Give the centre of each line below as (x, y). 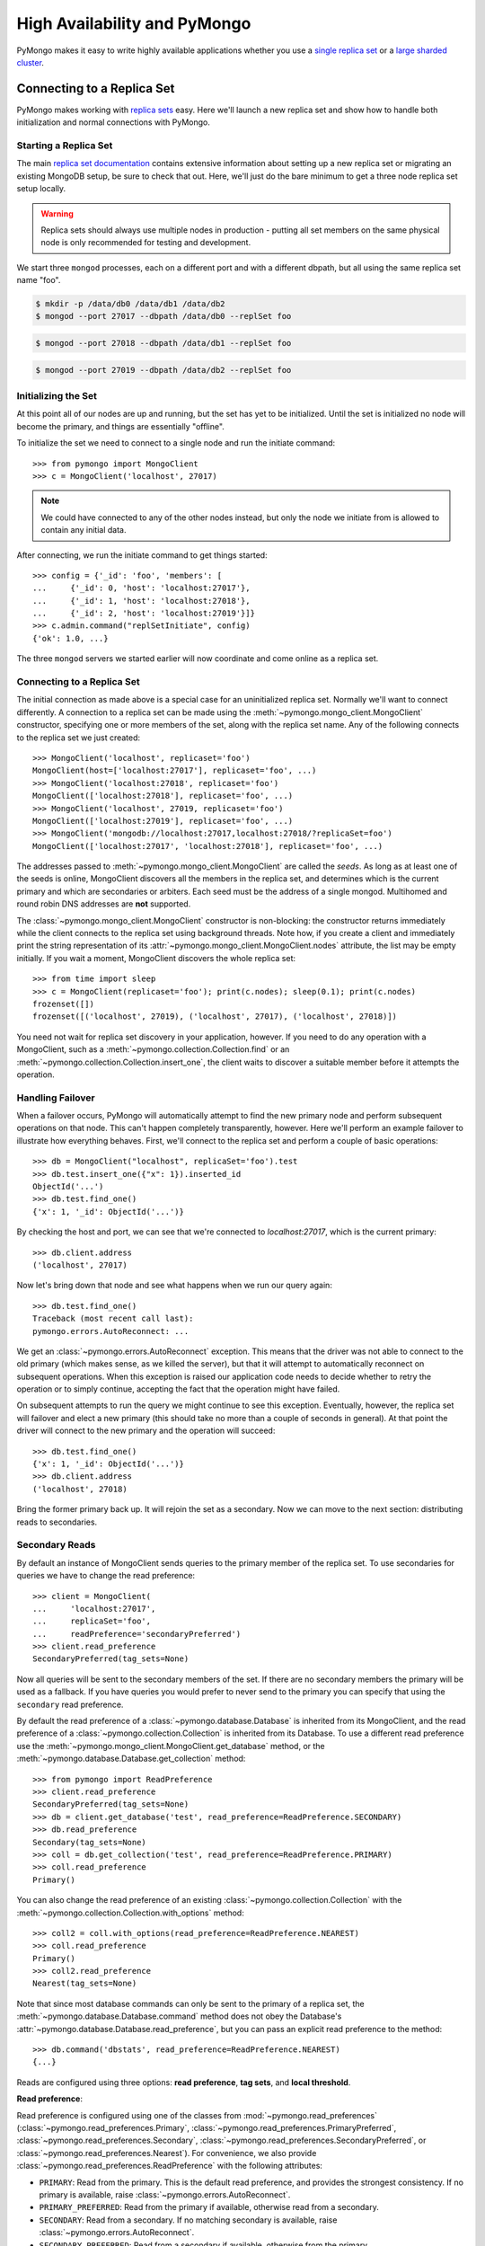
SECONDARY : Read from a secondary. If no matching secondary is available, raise (188, 2220)
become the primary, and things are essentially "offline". (120, 426)
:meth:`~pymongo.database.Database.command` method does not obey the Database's (179, 2016)
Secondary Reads (56, 1545)
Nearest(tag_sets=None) (85, 1984)
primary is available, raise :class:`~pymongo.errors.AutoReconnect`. (165, 2194)
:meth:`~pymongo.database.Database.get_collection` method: (131, 1759)
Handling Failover (56, 1098)
